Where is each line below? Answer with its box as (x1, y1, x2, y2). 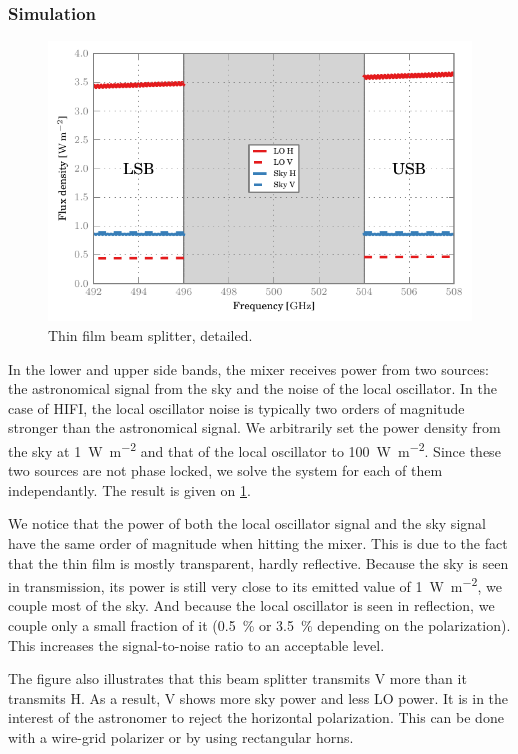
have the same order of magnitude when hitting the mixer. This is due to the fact (8, 532, 508, 553)
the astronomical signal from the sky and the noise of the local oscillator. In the (8, 378, 497, 399)
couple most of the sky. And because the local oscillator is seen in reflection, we (8, 595, 495, 616)
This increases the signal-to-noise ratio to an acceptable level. (8, 634, 385, 655)
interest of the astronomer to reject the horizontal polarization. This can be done (8, 707, 504, 728)
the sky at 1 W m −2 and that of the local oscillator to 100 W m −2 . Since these (8, 437, 501, 461)
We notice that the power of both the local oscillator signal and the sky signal (8, 513, 486, 534)
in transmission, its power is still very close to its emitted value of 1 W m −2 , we (8, 573, 502, 596)
